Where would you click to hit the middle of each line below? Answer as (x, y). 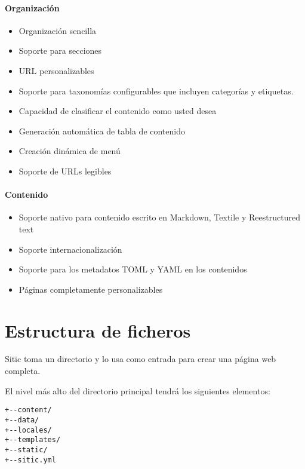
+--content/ (28, 410)
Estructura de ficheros (98, 330)
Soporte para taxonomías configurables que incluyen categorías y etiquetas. (156, 91)
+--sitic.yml (30, 460)
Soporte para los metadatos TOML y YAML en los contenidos (133, 269)
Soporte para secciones (60, 50)
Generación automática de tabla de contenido (102, 131)
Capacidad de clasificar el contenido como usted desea (118, 111)
